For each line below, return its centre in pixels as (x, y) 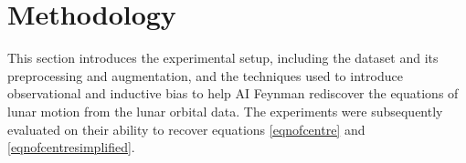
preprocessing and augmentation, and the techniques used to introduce (205, 75)
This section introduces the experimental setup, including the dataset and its (223, 58)
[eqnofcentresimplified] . (71, 147)
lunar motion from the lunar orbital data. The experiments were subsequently (225, 111)
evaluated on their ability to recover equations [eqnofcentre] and (186, 129)
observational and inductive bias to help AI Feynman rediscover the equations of (233, 93)
